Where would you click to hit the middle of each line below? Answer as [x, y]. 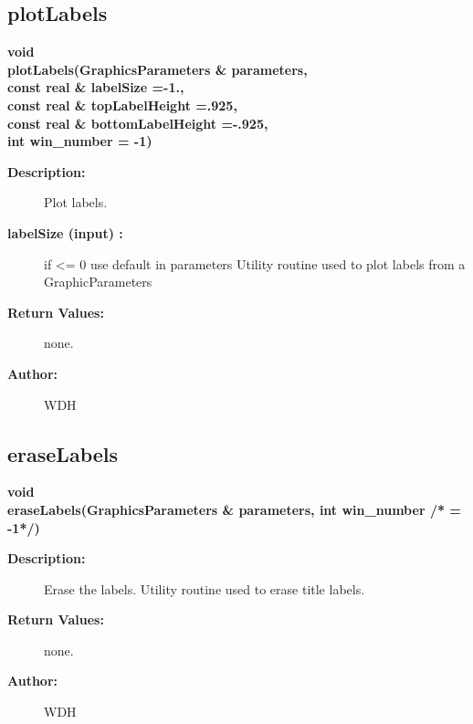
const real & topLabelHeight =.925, [122, 105]
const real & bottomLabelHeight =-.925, [138, 123]
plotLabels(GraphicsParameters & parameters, [158, 69]
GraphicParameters [98, 282]
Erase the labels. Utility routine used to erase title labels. [205, 588]
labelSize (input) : [65, 232]
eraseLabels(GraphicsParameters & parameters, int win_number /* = [234, 509]
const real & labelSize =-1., [96, 87]
